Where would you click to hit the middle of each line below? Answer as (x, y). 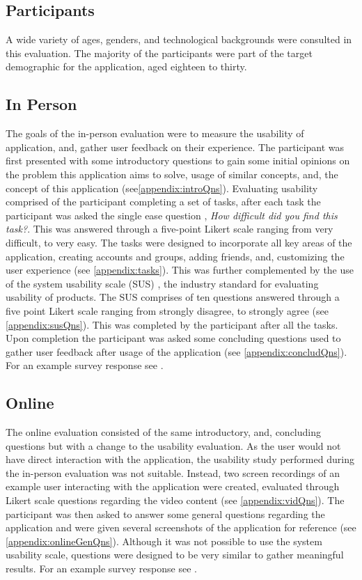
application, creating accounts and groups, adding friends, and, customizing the (175, 256)
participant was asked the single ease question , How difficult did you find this (172, 215)
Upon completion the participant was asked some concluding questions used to (173, 338)
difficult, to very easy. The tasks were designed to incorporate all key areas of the (179, 242)
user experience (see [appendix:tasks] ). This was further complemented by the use (180, 270)
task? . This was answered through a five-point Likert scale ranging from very (170, 229)
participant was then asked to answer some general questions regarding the (165, 514)
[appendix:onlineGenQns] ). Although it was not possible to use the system (164, 541)
